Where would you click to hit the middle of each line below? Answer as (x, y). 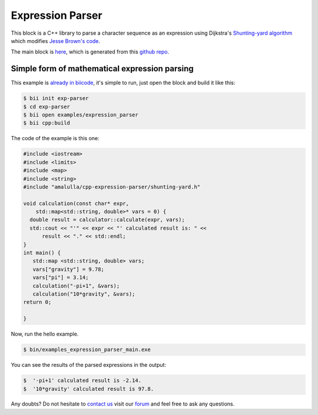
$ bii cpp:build (47, 123)
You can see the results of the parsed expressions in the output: (89, 365)
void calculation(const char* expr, (76, 203)
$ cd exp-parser (47, 107)
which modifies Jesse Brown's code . (55, 41)
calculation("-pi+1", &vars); (76, 286)
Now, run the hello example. (45, 334)
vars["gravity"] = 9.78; (68, 269)
